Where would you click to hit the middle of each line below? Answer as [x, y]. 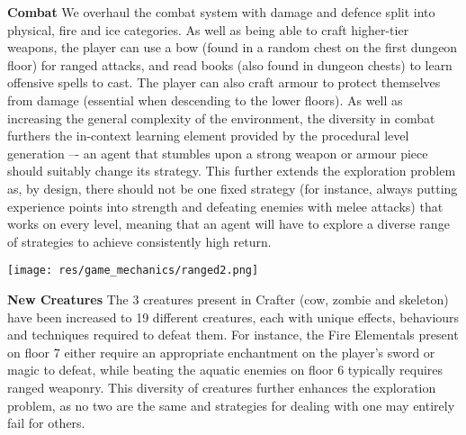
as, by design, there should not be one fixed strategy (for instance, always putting [233, 188]
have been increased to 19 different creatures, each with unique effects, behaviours [233, 317]
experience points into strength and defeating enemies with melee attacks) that [225, 206]
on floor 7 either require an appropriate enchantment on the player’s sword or [221, 352]
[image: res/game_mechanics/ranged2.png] [133, 271]
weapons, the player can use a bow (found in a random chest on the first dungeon [233, 47]
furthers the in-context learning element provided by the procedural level [208, 136]
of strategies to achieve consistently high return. [139, 241]
